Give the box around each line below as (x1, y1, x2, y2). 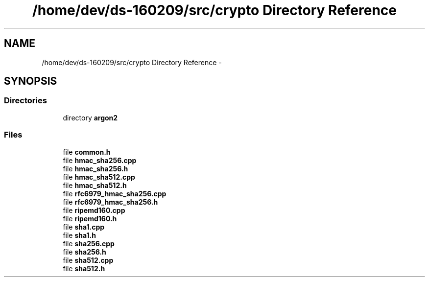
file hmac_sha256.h (63, 164, 128, 173)
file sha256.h (63, 247, 106, 256)
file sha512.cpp (63, 256, 114, 264)
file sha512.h (63, 264, 105, 273)
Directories (4, 95, 47, 106)
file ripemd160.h (63, 214, 117, 223)
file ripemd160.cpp (63, 206, 125, 214)
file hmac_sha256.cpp (63, 156, 137, 164)
